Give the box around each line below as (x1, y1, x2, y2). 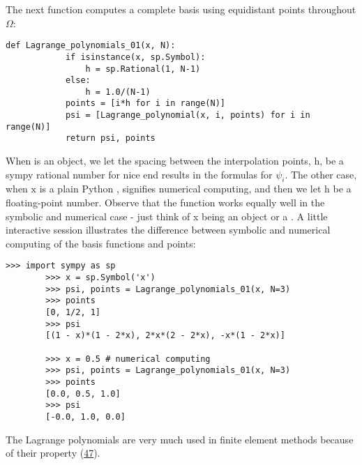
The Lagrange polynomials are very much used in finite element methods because (6, 432, 354, 446)
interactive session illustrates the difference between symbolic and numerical (6, 222, 331, 237)
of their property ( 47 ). (6, 445, 100, 460)
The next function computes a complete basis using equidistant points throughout (6, 2, 356, 16)
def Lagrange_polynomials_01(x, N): (6, 40, 176, 51)
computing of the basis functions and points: (6, 236, 196, 250)
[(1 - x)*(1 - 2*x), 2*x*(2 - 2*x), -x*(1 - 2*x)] (45, 330, 285, 341)
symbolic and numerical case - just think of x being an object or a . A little (6, 208, 328, 223)
